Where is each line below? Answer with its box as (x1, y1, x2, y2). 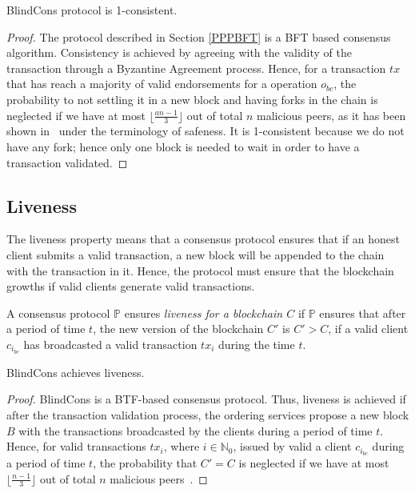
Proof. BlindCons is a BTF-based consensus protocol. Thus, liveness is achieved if (6, 391, 406, 407)
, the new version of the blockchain (93, 320, 264, 337)
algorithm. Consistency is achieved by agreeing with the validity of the (6, 44, 352, 61)
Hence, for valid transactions (6, 438, 146, 455)
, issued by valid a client (233, 438, 352, 455)
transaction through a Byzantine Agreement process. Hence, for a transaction (6, 59, 386, 76)
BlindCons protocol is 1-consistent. (6, 2, 178, 18)
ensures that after (319, 304, 406, 321)
